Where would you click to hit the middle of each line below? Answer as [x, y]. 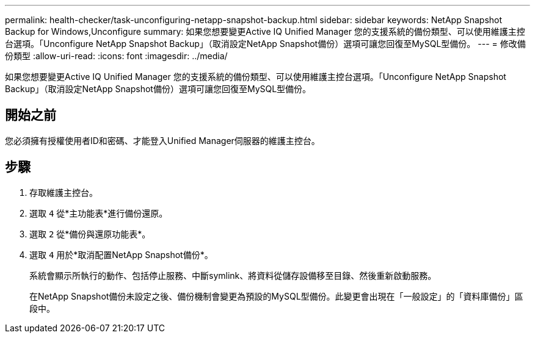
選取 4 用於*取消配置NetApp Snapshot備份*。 [121, 254]
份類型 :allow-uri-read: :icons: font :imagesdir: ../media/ [116, 56]
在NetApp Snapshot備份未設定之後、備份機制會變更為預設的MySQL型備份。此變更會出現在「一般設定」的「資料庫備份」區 [276, 296]
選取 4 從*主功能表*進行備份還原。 [99, 213]
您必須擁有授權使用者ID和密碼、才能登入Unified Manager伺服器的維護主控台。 [162, 140]
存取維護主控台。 [64, 192]
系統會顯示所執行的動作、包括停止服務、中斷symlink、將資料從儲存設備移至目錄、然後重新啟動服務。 [233, 275]
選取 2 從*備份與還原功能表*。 [90, 234]
